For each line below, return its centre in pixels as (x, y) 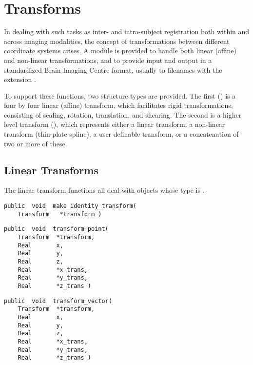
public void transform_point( (56, 229)
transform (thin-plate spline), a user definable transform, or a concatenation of (121, 134)
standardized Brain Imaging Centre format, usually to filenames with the (113, 70)
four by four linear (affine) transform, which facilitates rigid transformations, (118, 105)
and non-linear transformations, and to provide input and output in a (108, 60)
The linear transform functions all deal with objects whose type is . (104, 190)
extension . (20, 79)
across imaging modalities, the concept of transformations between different (117, 41)
